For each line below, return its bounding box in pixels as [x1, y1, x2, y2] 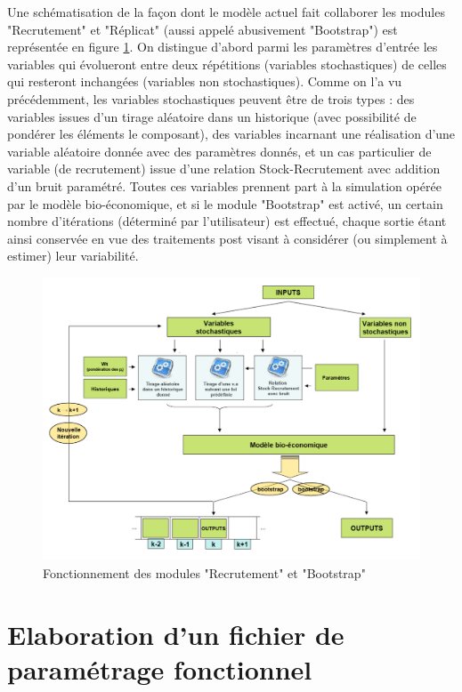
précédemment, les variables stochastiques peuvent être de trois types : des [7, 89, 415, 108]
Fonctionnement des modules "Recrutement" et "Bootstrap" [43, 563, 366, 582]
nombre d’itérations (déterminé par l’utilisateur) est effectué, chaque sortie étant [7, 212, 447, 230]
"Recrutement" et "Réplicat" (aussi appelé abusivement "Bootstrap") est [7, 20, 398, 38]
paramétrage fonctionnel [7, 650, 312, 687]
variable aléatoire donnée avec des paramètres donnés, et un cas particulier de [7, 141, 432, 160]
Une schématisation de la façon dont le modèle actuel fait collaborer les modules [7, 3, 445, 20]
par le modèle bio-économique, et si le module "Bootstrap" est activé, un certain [7, 194, 443, 213]
